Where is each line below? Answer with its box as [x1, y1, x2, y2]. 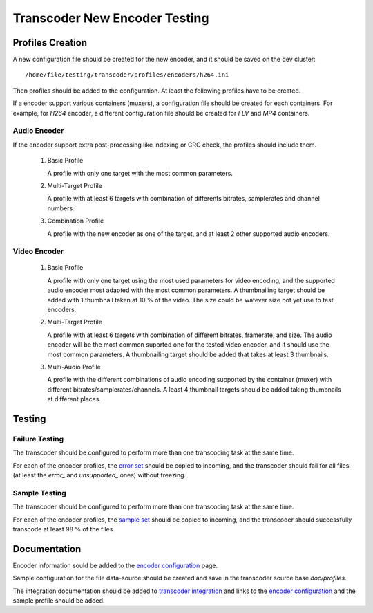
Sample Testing [12, 488, 66, 497]
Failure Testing [12, 434, 64, 443]
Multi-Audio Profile [47, 363, 102, 371]
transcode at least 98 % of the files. [12, 525, 115, 533]
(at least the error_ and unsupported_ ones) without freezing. [12, 471, 186, 479]
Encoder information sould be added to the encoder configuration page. [12, 561, 218, 569]
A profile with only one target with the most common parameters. [47, 169, 233, 177]
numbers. [47, 204, 75, 212]
